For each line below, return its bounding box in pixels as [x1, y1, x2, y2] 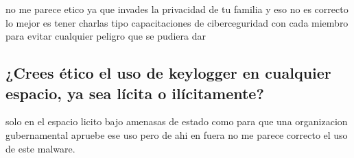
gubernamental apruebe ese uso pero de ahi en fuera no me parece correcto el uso [5, 127, 348, 142]
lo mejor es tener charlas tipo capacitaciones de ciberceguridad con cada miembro [5, 15, 349, 29]
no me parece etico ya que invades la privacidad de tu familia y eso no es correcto [5, 2, 349, 16]
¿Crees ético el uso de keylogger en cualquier [5, 62, 331, 83]
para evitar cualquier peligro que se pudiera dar [5, 29, 206, 43]
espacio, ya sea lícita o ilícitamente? [5, 82, 264, 103]
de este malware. [5, 141, 75, 155]
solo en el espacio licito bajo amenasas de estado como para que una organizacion [5, 114, 348, 129]
